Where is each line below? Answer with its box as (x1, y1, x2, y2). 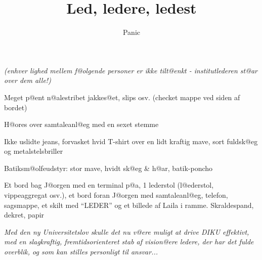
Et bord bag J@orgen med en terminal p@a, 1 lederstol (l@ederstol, (4, 180, 214, 190)
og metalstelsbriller (4, 146, 63, 156)
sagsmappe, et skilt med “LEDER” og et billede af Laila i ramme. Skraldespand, (4, 199, 254, 210)
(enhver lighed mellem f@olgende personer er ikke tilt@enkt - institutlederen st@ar (4, 65, 258, 75)
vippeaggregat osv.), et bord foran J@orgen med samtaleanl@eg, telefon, (4, 190, 228, 200)
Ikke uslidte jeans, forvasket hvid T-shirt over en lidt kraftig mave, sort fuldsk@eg (4, 136, 258, 146)
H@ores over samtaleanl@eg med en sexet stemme (4, 119, 159, 129)
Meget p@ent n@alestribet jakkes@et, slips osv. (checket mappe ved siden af (4, 92, 240, 102)
